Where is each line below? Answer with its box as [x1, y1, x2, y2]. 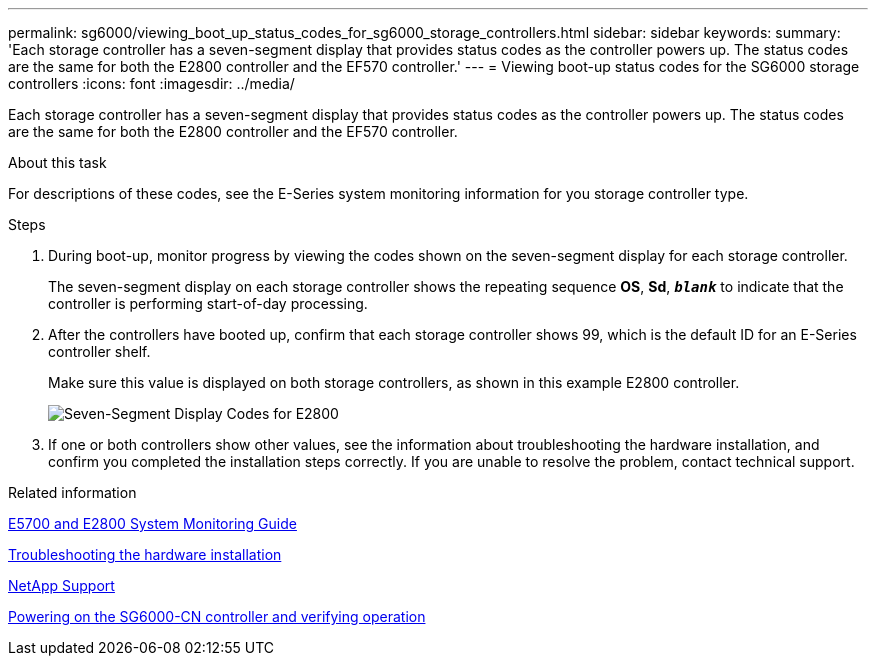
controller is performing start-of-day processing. [48, 295, 368, 312]
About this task [8, 154, 107, 171]
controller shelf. [48, 343, 151, 360]
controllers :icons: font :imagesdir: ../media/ [8, 75, 295, 92]
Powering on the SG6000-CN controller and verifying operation [8, 608, 426, 625]
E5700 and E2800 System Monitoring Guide [8, 515, 297, 532]
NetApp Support [8, 577, 115, 594]
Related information [8, 484, 137, 501]
